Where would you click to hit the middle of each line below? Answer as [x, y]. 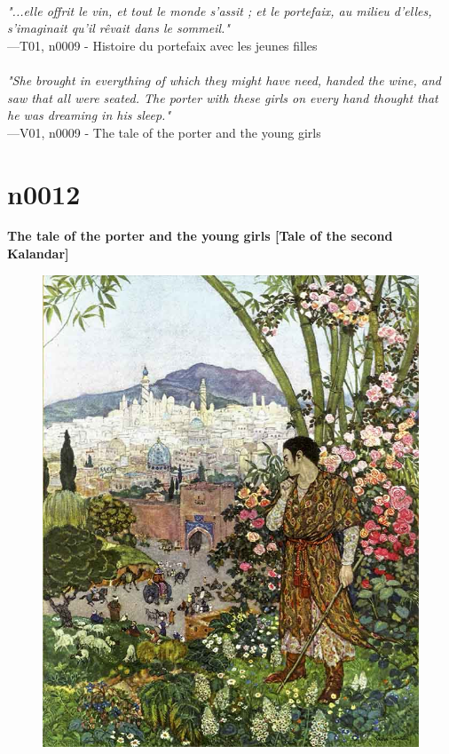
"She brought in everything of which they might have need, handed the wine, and [224, 79]
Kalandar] [38, 254]
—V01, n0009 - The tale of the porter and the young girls [164, 132]
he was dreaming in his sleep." [89, 115]
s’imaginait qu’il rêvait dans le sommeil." [118, 28]
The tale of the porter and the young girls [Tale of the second [200, 236]
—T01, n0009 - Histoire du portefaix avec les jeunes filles [162, 45]
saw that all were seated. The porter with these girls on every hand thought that [223, 97]
